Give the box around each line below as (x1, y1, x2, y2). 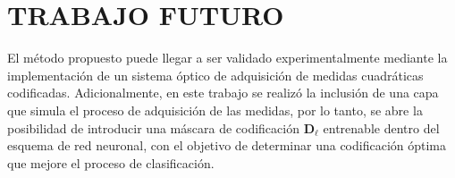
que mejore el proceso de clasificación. (7, 153, 215, 172)
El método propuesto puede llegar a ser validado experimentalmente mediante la (7, 48, 448, 67)
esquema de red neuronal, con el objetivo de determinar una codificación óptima (7, 136, 447, 155)
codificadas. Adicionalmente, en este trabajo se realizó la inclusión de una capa (7, 83, 439, 102)
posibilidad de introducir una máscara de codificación (7, 118, 299, 137)
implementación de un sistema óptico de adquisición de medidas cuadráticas (7, 65, 424, 84)
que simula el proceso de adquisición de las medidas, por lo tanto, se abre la (7, 100, 423, 119)
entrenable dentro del (323, 118, 440, 137)
